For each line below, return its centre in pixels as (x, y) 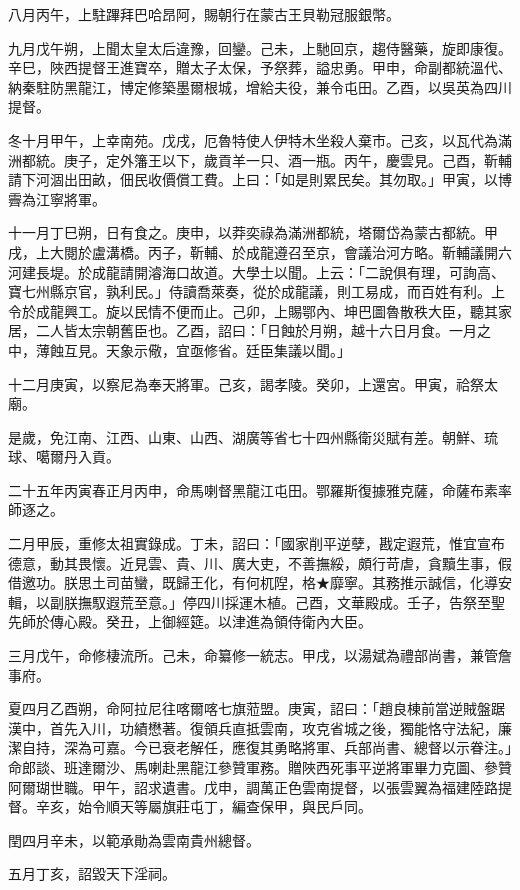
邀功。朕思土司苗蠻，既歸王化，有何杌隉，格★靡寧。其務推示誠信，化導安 (266, 582)
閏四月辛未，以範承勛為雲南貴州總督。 (134, 839)
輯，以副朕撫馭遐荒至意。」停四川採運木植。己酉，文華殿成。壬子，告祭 (242, 601)
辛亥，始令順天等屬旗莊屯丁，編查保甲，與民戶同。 (203, 806)
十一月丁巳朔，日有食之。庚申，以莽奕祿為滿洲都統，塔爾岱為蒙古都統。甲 (253, 232)
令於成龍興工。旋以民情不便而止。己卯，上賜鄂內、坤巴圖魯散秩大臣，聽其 (253, 310)
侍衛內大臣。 (329, 621)
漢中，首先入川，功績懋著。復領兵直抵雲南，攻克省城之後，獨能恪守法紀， (253, 727)
